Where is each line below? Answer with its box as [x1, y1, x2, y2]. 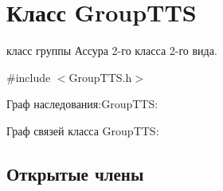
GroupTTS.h [68, 68, 132, 85]
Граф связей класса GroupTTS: [6, 122, 159, 138]
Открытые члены [6, 161, 144, 185]
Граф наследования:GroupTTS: [6, 95, 158, 112]
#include [6, 68, 51, 85]
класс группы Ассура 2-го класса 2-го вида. [6, 42, 217, 59]
